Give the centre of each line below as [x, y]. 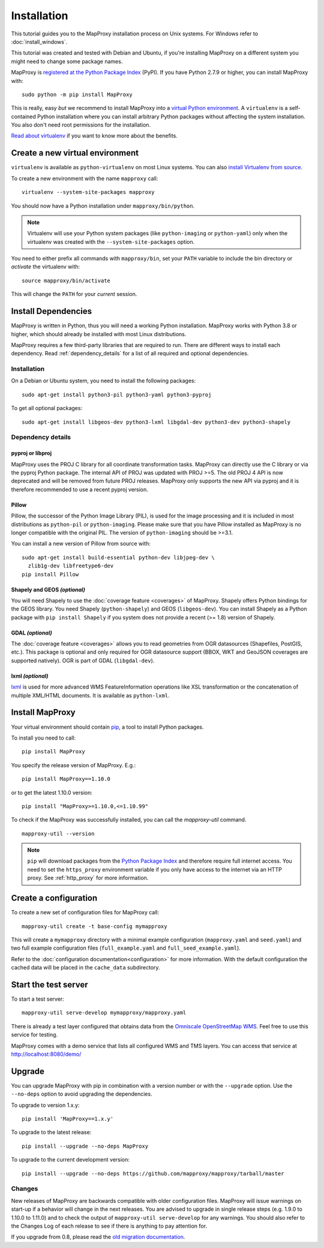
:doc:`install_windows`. [39, 41]
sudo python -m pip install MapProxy [77, 94]
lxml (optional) [30, 676]
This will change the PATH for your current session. [74, 294]
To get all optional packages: [47, 408]
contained [23, 116]
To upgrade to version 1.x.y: [46, 1105]
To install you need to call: [43, 738]
